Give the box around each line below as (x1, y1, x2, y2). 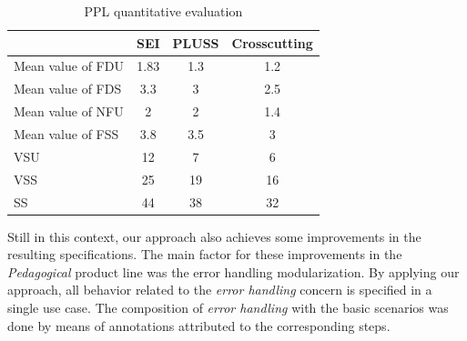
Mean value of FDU (14, 56, 124, 75)
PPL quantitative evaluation (84, 2, 243, 20)
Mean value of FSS (14, 124, 119, 143)
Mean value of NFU (14, 102, 124, 121)
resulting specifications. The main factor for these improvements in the (7, 245, 402, 264)
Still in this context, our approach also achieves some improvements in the (7, 226, 421, 246)
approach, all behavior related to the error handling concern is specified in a (7, 280, 432, 299)
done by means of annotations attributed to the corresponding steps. (7, 316, 391, 335)
